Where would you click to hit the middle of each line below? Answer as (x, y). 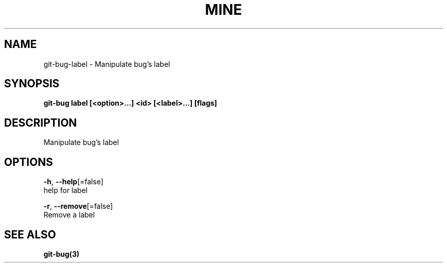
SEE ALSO (30, 234)
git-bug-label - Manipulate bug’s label (107, 64)
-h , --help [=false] (73, 182)
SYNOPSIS (32, 84)
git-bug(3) (61, 254)
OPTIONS (29, 162)
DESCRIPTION (41, 123)
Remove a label (69, 215)
